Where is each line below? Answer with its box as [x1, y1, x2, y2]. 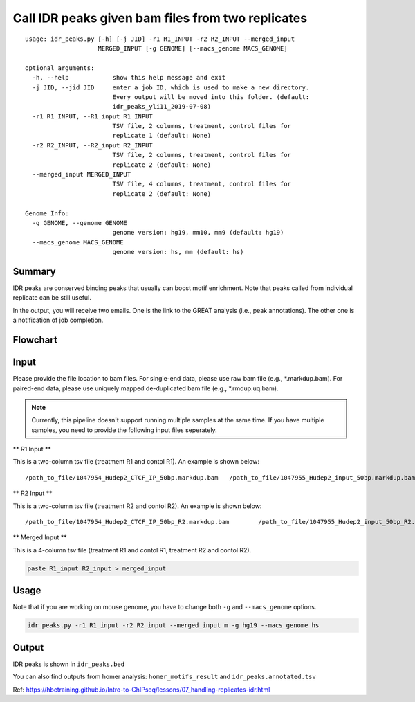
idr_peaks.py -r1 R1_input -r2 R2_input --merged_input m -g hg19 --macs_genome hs [27, 622, 320, 629]
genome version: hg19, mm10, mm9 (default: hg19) [112, 228, 284, 237]
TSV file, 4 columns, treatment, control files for [112, 180, 292, 188]
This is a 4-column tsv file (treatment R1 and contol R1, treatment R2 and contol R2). [12, 546, 252, 554]
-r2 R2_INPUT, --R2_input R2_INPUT [32, 141, 154, 149]
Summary [12, 265, 56, 277]
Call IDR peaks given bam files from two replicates [12, 10, 308, 26]
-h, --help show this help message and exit [32, 73, 226, 82]
